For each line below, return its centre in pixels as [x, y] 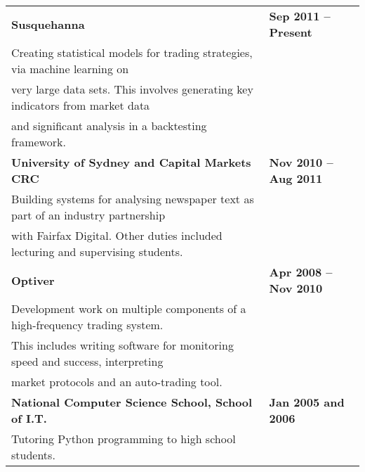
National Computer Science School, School [132, 402]
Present [291, 32]
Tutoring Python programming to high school [124, 439]
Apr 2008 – [301, 272]
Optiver [33, 280]
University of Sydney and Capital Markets [131, 162]
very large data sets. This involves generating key [132, 89]
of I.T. [29, 418]
